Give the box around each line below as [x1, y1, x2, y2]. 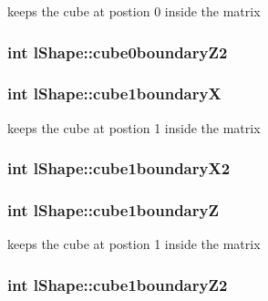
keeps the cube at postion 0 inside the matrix [7, 2, 261, 20]
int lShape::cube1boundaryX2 [7, 157, 231, 180]
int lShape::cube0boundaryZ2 [7, 40, 228, 63]
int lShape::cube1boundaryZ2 [7, 273, 228, 296]
